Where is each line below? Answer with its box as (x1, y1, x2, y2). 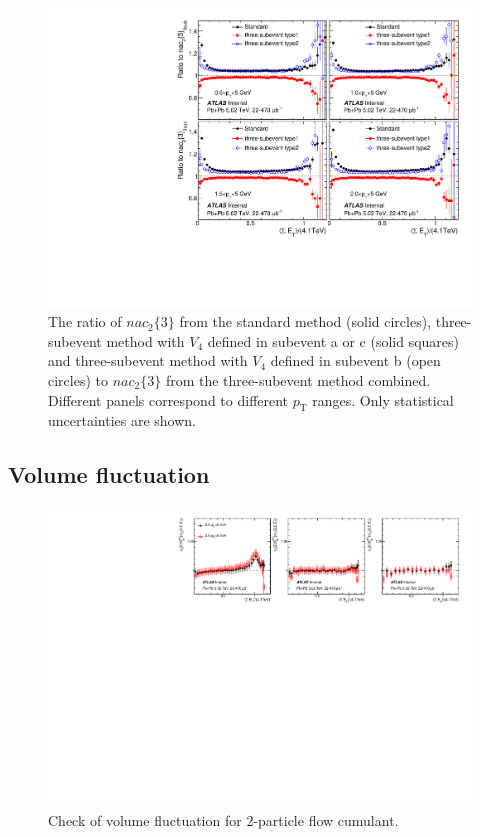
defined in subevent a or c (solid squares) (207, 330, 459, 351)
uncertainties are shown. (48, 410, 197, 431)
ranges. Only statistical (312, 389, 454, 410)
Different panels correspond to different (48, 389, 289, 410)
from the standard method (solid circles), (179, 311, 432, 332)
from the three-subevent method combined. (165, 370, 431, 391)
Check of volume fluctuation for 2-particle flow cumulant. (48, 810, 399, 831)
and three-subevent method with (48, 350, 248, 371)
